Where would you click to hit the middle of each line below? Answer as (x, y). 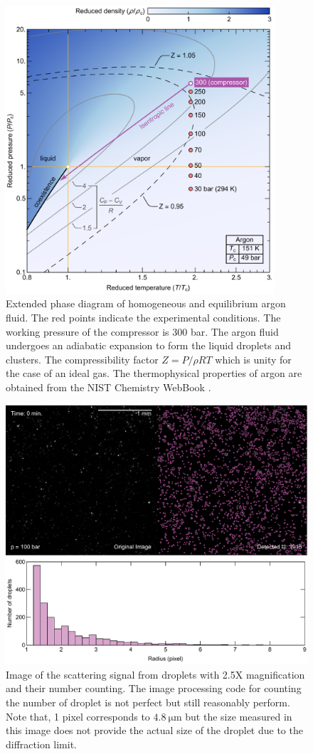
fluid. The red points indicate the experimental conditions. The (143, 317)
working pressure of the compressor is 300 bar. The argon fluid (142, 331)
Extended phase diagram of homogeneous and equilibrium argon (146, 303)
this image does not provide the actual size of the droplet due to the (154, 730)
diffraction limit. (42, 744)
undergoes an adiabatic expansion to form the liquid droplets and (148, 345)
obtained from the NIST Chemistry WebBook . (108, 387)
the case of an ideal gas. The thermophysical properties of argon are (154, 373)
